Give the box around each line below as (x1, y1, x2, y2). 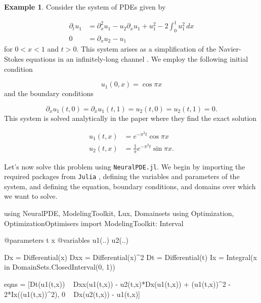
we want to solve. (4, 191, 58, 201)
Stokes (4, 54, 24, 64)
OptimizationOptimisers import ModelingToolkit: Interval (4, 218, 184, 228)
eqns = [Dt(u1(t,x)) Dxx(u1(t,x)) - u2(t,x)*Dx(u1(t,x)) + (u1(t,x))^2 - (4, 278, 231, 289)
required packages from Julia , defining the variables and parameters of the (4, 171, 240, 182)
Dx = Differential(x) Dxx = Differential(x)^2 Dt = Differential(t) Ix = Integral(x (4, 251, 257, 262)
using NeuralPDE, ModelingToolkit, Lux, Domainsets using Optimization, (4, 208, 234, 219)
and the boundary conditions (4, 88, 94, 99)
